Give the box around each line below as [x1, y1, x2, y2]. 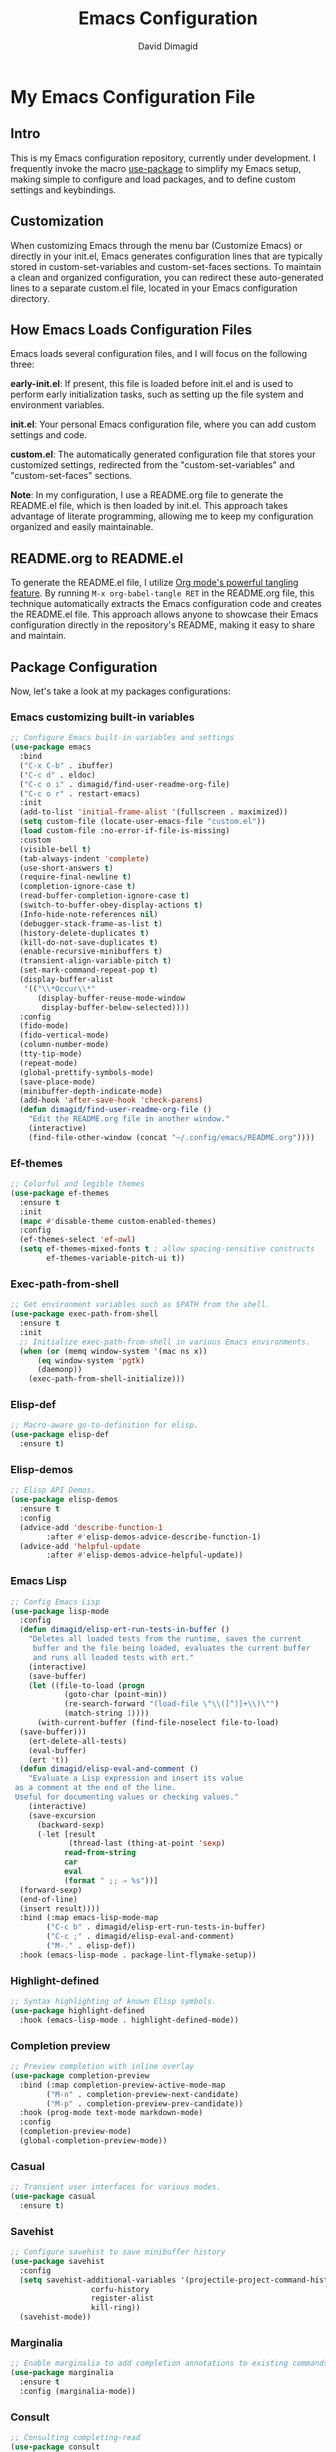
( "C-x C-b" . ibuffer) [19, 760, 114, 771]
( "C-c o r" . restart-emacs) [19, 788, 141, 799]
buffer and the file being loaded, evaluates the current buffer [32, 1643, 311, 1654]
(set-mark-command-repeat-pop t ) [19, 965, 159, 976]
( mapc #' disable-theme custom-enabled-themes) [19, 1216, 217, 1226]
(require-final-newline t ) [19, 872, 132, 882]
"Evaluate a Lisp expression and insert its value [28, 1773, 244, 1784]
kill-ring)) [90, 2303, 141, 2313]
